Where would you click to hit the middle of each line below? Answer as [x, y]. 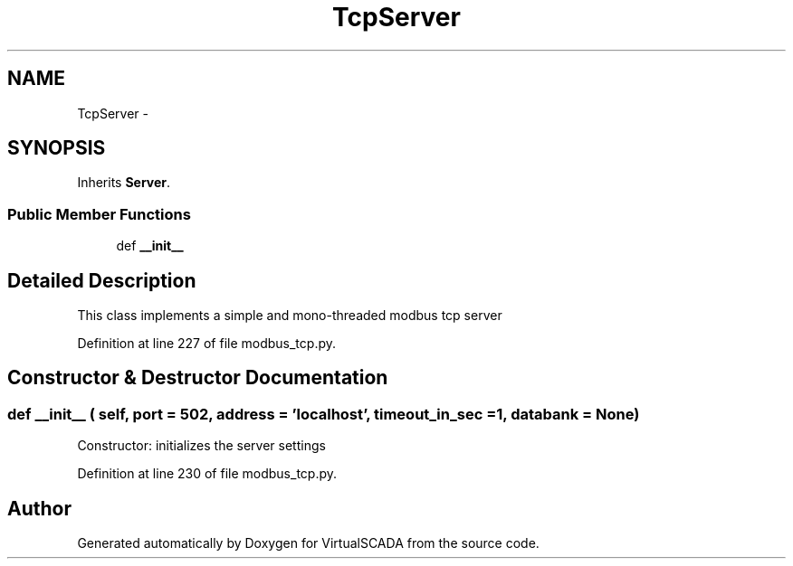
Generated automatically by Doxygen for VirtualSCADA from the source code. [308, 543]
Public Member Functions [99, 214]
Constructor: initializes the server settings [201, 446]
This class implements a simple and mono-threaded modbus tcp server [290, 316]
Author [39, 508]
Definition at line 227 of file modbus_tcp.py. [206, 344]
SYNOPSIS [57, 148]
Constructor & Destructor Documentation [198, 378]
